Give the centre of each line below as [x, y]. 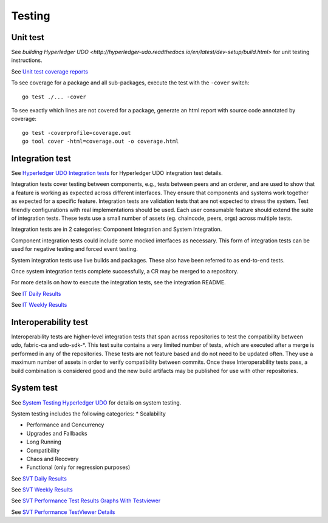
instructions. [27, 60]
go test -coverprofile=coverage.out [77, 133]
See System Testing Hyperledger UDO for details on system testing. [96, 402]
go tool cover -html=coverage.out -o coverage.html [101, 142]
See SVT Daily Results [39, 478]
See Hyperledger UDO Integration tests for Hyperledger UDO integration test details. [117, 173]
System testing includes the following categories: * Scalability [89, 414]
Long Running [44, 442]
